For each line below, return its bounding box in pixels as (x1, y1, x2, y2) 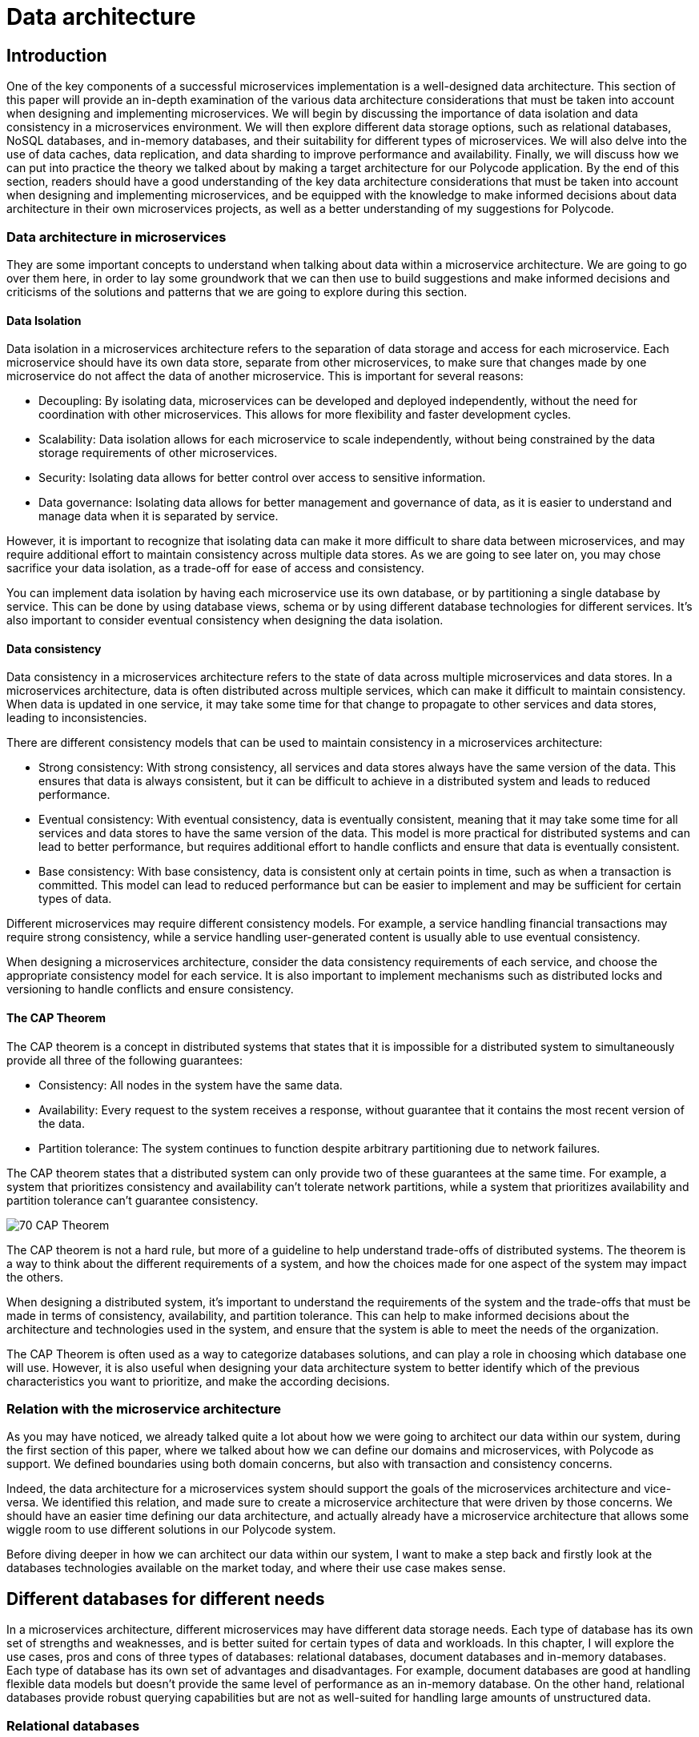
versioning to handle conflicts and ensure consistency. (6, 982, 294, 997)
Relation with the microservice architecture (6, 1400, 281, 1417)
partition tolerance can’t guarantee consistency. (6, 1193, 259, 1207)
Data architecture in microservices (6, 228, 227, 245)
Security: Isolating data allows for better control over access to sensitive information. (38, 471, 486, 485)
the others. (6, 1270, 64, 1284)
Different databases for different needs (6, 1588, 325, 1609)
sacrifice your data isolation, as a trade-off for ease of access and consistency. (6, 561, 424, 576)
